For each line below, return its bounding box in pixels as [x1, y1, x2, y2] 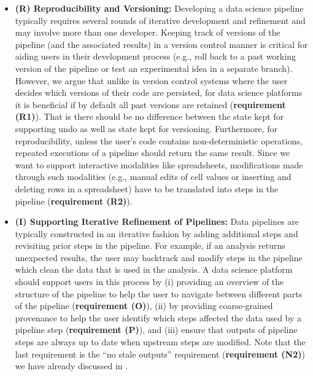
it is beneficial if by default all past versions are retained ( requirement [15, 98, 286, 111]
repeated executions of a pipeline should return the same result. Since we [15, 146, 290, 159]
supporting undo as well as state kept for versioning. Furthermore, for [15, 122, 277, 135]
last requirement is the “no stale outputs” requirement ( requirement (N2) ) [15, 347, 305, 360]
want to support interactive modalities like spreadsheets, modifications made [15, 158, 303, 171]
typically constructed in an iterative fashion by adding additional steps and [15, 227, 298, 240]
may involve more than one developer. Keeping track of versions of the [15, 26, 280, 39]
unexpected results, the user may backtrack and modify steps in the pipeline [15, 251, 303, 264]
